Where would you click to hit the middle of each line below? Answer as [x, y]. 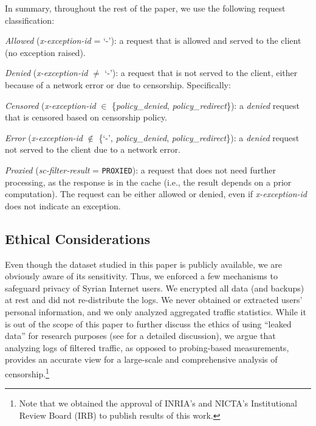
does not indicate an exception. [63, 205]
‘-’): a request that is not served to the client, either [201, 73]
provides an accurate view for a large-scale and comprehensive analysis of [141, 359]
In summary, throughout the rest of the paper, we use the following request [145, 8]
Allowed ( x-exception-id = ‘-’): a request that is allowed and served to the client [153, 40]
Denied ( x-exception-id [46, 73]
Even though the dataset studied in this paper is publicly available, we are [143, 264]
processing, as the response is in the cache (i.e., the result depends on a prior [148, 182]
